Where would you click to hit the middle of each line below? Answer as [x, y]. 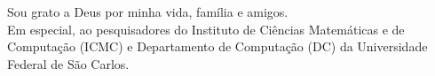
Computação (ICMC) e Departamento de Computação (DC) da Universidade [217, 46]
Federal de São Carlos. [68, 63]
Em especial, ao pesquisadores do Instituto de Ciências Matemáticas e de [206, 29]
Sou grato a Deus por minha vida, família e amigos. [148, 11]
